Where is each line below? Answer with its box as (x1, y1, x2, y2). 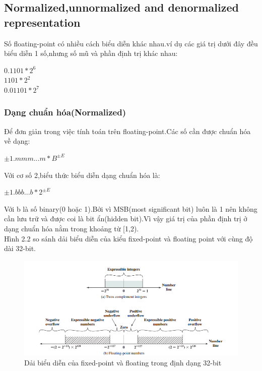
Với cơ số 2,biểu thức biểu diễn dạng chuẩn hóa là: (4, 169, 160, 180)
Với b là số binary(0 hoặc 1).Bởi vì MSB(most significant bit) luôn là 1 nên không (4, 203, 257, 214)
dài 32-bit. (4, 243, 36, 254)
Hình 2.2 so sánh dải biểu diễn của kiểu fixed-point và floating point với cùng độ (4, 233, 253, 243)
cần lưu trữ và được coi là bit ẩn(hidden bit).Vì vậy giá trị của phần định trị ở (4, 213, 247, 224)
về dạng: (4, 136, 30, 146)
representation (4, 14, 81, 30)
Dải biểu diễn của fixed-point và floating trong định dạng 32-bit (24, 357, 222, 368)
